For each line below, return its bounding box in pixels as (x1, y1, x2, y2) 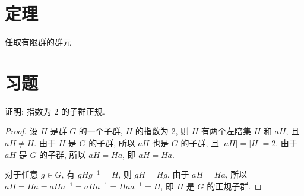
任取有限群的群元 (5, 36, 71, 48)
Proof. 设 (5, 125, 38, 137)
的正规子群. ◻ (207, 179, 262, 192)
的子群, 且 (180, 137, 220, 149)
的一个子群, (78, 125, 123, 137)
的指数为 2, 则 (135, 125, 189, 137)
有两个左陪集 (201, 125, 251, 137)
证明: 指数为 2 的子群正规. (5, 105, 105, 117)
